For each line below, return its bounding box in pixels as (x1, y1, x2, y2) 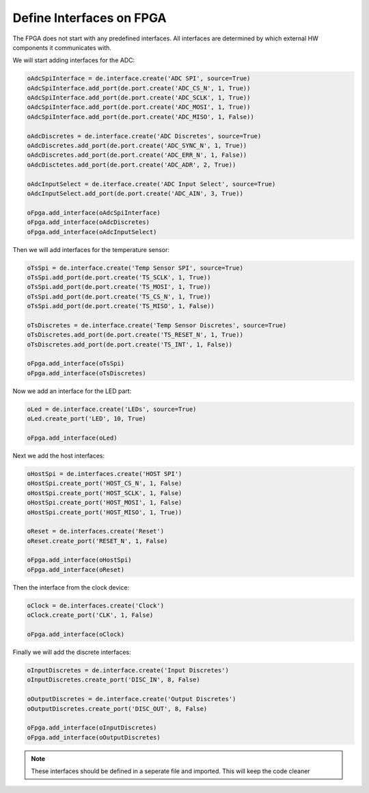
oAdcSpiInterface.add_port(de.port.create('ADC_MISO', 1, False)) (27, 113, 254, 121)
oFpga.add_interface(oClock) (27, 630, 125, 638)
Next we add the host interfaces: (12, 451, 105, 460)
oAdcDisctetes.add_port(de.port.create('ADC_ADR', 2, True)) (27, 161, 236, 168)
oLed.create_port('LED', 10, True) (27, 415, 146, 423)
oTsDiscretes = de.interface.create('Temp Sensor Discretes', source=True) (27, 321, 287, 329)
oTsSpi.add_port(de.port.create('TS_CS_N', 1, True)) (27, 292, 211, 301)
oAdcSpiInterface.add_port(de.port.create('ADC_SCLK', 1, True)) (27, 94, 251, 102)
